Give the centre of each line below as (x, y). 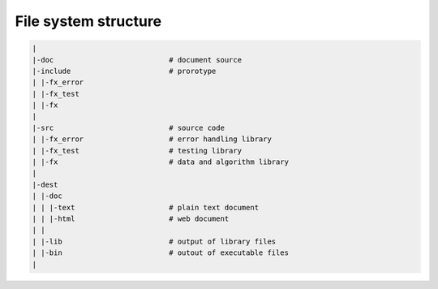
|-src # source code (128, 127)
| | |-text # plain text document (146, 207)
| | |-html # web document (131, 219)
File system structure (88, 21)
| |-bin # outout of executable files (161, 253)
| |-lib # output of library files (154, 241)
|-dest (45, 184)
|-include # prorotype (124, 71)
